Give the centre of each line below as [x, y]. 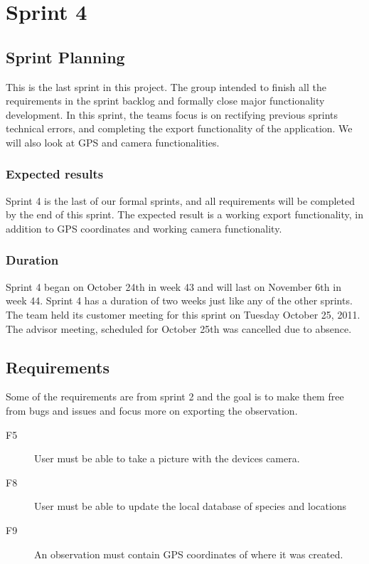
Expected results [55, 174]
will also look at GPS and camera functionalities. [113, 142]
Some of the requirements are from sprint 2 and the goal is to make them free [175, 397]
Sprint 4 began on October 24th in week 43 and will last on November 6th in [173, 286]
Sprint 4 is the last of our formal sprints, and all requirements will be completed [181, 200]
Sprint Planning [65, 57]
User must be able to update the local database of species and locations [191, 506]
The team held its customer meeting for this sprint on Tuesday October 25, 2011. [183, 314]
